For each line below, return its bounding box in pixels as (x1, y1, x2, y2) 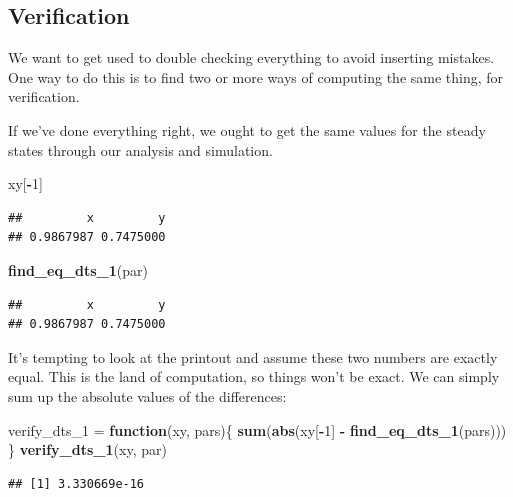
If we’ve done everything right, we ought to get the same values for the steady (8, 119, 486, 140)
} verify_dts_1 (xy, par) (8, 439, 167, 460)
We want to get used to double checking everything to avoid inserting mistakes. (8, 47, 495, 68)
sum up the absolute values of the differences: (8, 385, 287, 406)
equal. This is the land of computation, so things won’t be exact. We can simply (8, 366, 500, 387)
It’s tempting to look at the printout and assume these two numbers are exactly (8, 346, 498, 367)
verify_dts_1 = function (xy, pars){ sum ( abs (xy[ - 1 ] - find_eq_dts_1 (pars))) (8, 419, 507, 440)
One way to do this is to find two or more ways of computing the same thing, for (8, 66, 504, 87)
